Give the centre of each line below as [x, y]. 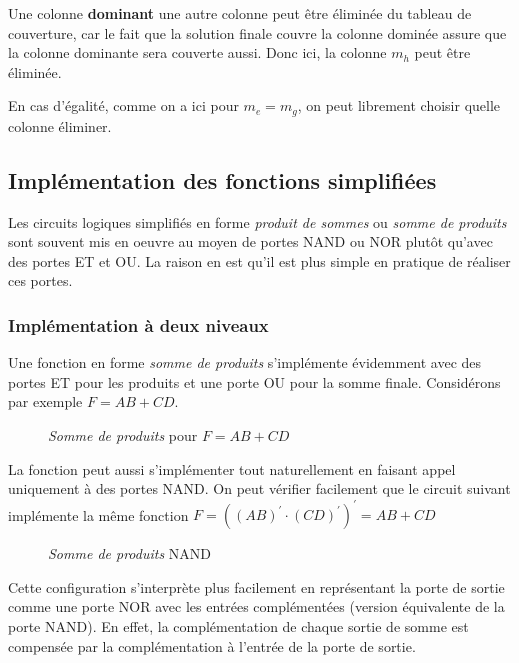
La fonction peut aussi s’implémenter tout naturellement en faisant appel [232, 468]
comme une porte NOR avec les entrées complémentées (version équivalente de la [256, 606]
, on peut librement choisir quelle [399, 105]
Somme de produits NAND [129, 553]
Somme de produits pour [123, 435]
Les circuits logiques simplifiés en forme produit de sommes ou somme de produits [257, 221]
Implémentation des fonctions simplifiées [222, 179]
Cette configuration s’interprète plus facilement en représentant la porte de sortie [256, 586]
